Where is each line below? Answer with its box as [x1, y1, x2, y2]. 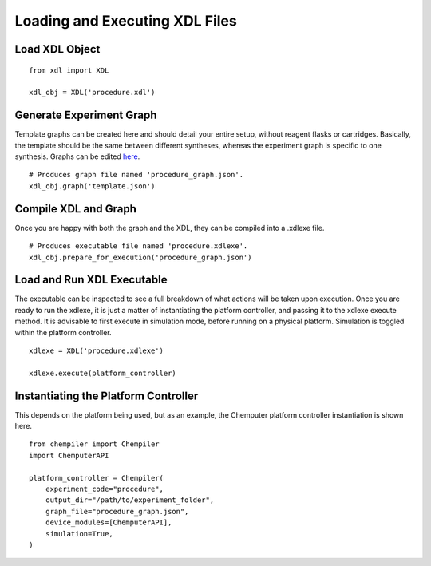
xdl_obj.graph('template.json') [29, 181, 156, 191]
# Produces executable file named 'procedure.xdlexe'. [29, 242, 248, 251]
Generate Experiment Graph [14, 109, 157, 122]
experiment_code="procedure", [45, 485, 164, 493]
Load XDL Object [14, 42, 101, 56]
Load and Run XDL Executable [14, 273, 168, 287]
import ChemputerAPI [29, 451, 109, 460]
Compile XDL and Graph [14, 202, 137, 216]
